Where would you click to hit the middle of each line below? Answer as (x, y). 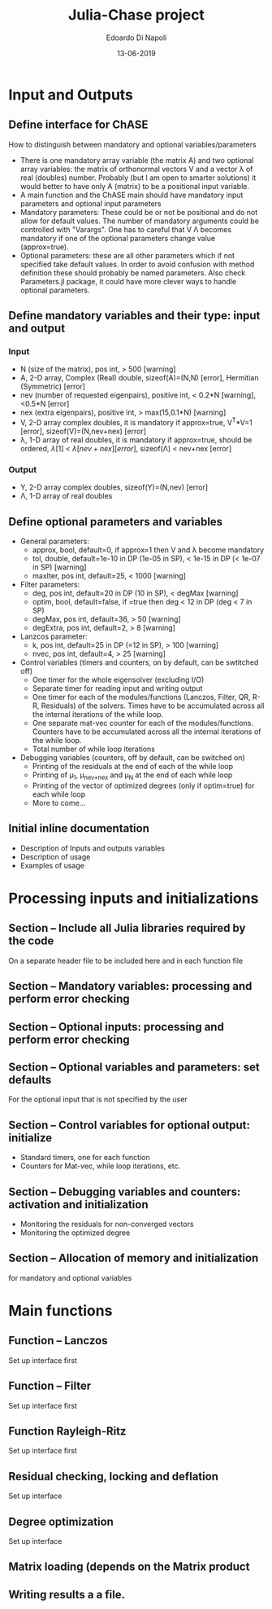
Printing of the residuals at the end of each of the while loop (133, 767)
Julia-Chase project (136, 15)
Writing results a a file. (67, 1594)
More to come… (59, 803)
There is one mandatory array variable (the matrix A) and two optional (137, 160)
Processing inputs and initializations (134, 899)
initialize (30, 1138)
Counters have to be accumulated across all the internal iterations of (147, 732)
